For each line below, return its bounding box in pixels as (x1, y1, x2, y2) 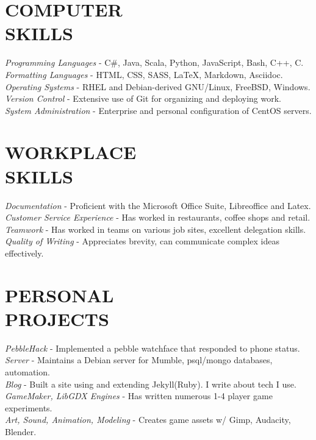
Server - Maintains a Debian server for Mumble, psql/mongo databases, (5, 353, 273, 366)
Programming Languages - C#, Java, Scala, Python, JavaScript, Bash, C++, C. (5, 56, 304, 69)
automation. (5, 366, 50, 378)
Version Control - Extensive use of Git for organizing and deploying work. (5, 92, 281, 105)
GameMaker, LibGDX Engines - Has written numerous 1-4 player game (5, 389, 273, 402)
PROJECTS (5, 306, 109, 331)
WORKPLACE (5, 140, 137, 165)
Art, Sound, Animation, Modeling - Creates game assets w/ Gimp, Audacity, (5, 413, 291, 426)
